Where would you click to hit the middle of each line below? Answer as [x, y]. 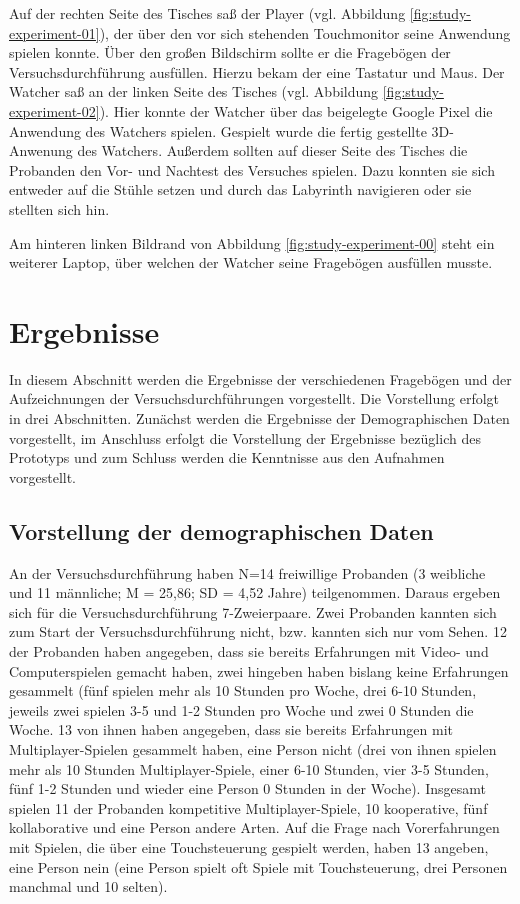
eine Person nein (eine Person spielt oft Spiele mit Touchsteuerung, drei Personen [258, 866]
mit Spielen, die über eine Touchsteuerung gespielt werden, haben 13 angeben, [249, 846]
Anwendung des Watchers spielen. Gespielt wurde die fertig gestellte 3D [229, 130]
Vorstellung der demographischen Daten [221, 530]
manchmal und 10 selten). [88, 886]
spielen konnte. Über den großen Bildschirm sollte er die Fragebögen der [230, 52]
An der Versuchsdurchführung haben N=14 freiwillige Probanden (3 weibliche [247, 572]
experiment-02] [54, 110]
